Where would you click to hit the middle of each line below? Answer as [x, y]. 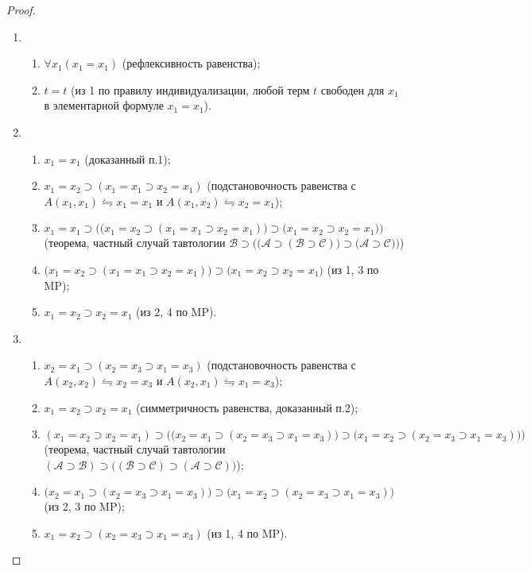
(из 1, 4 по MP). [247, 532]
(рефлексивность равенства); [191, 63]
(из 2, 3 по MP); [84, 506]
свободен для [353, 89]
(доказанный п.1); [128, 158]
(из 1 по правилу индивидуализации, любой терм [190, 89]
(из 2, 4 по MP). [176, 312]
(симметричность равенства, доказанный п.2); [247, 407]
